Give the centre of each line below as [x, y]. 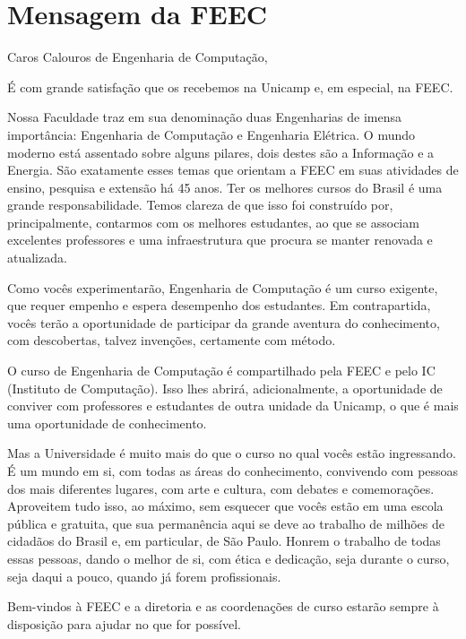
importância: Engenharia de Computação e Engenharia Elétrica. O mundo [211, 134]
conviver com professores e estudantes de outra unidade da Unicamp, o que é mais [233, 406]
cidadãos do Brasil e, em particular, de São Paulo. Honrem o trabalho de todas [224, 541]
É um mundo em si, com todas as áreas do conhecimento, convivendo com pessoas [233, 471]
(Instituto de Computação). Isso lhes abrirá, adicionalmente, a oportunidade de [225, 388]
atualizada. [37, 258]
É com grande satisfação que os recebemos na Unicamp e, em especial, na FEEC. [230, 86]
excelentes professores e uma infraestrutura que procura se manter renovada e [220, 240]
